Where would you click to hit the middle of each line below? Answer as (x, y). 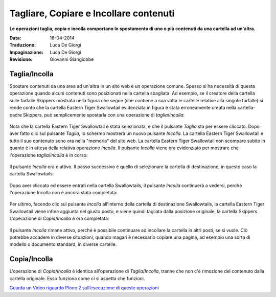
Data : (15, 38)
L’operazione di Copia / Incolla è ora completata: (59, 219)
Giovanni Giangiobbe (72, 59)
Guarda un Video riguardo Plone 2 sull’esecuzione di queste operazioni (84, 288)
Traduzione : (22, 45)
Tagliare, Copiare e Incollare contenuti (92, 13)
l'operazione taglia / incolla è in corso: (49, 155)
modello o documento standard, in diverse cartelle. (63, 244)
